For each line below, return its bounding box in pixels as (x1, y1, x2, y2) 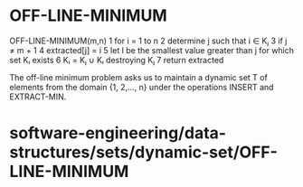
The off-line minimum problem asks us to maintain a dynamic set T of (9, 71, 269, 82)
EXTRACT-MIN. (9, 91, 67, 102)
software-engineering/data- (9, 123, 227, 144)
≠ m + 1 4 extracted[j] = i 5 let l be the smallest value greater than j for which (9, 44, 295, 55)
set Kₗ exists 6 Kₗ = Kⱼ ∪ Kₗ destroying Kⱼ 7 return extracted (9, 54, 224, 65)
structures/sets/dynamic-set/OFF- (9, 142, 279, 163)
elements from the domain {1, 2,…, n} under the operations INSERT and (9, 81, 274, 92)
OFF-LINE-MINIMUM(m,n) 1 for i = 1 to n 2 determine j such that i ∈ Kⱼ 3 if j (9, 35, 288, 46)
